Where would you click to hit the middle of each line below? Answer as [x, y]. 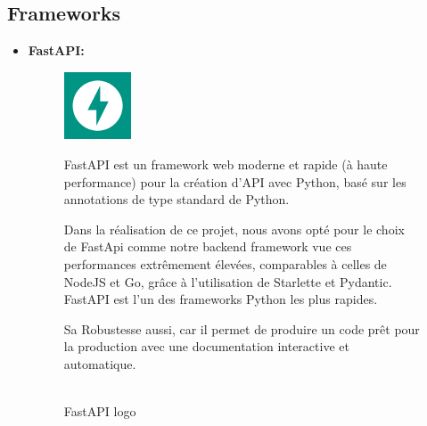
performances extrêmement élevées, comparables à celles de [225, 263]
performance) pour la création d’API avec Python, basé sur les [235, 181]
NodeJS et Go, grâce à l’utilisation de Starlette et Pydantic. [228, 281]
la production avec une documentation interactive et [206, 346]
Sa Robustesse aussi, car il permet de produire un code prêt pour [242, 328]
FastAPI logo [100, 411]
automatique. [100, 363]
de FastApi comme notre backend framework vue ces [208, 246]
